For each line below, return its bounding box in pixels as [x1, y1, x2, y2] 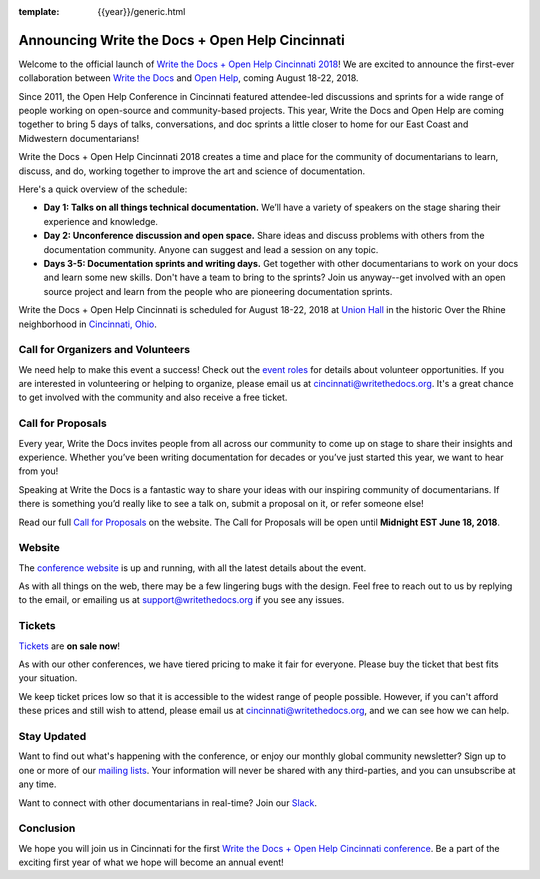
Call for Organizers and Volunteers [18, 343, 190, 357]
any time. [18, 778, 57, 790]
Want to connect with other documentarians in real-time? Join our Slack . [18, 796, 318, 809]
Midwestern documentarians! [18, 132, 140, 144]
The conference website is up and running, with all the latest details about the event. [18, 561, 367, 574]
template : [18, 6, 60, 17]
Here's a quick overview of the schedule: [18, 183, 188, 195]
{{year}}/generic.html [97, 6, 186, 17]
